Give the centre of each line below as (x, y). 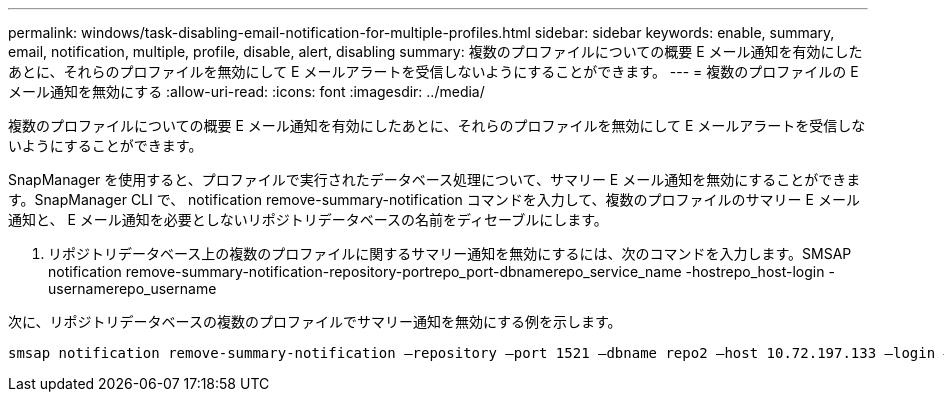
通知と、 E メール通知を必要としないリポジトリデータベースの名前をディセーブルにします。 (308, 219)
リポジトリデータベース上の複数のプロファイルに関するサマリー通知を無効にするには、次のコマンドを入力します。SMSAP (450, 253)
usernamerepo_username (132, 288)
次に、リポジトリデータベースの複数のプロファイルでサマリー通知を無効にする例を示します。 (315, 321)
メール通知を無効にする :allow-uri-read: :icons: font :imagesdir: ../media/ (246, 91)
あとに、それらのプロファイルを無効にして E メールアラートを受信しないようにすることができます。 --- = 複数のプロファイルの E (433, 71)
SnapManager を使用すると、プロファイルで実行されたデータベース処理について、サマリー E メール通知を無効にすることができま (434, 179)
